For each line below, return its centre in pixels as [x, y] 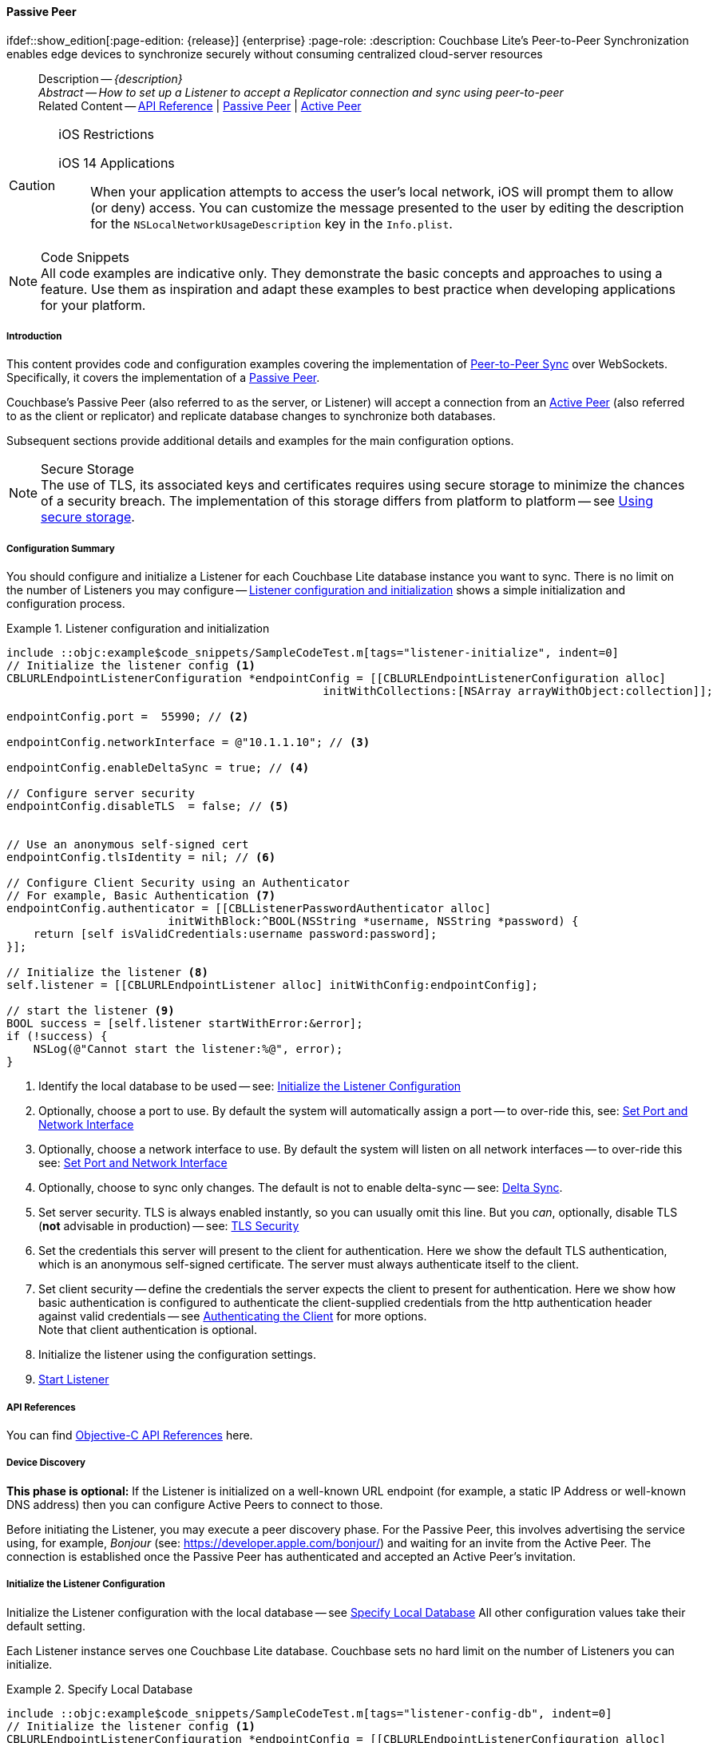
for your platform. [93, 305]
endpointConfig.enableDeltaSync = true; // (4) [158, 768]
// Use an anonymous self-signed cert [128, 845]
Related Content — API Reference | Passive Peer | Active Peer [200, 105]
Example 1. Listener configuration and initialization [138, 629]
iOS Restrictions [107, 134]
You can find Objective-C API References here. [130, 1435]
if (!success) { [57, 1036]
